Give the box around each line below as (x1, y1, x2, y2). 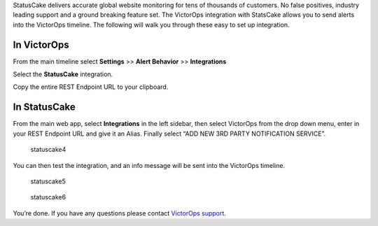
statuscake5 (30, 177, 66, 185)
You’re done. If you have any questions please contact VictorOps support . (13, 209, 227, 217)
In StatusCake (13, 101, 76, 113)
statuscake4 (30, 146, 66, 154)
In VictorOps (13, 38, 69, 50)
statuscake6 (30, 193, 66, 202)
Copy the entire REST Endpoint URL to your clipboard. (13, 83, 169, 91)
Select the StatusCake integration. (13, 70, 113, 78)
